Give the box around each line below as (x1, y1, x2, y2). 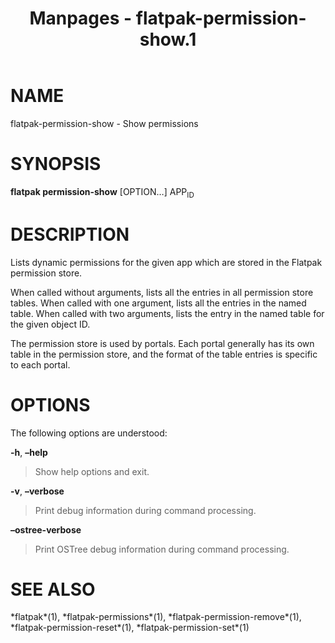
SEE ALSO (10, 578, 96, 601)
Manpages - (29, 7, 133, 30)
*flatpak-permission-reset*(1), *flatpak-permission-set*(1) (10, 622, 250, 634)
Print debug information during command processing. (34, 504, 257, 516)
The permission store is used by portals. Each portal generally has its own (10, 337, 315, 349)
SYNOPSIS (10, 153, 102, 176)
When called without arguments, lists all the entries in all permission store (10, 286, 314, 298)
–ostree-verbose (10, 523, 82, 536)
